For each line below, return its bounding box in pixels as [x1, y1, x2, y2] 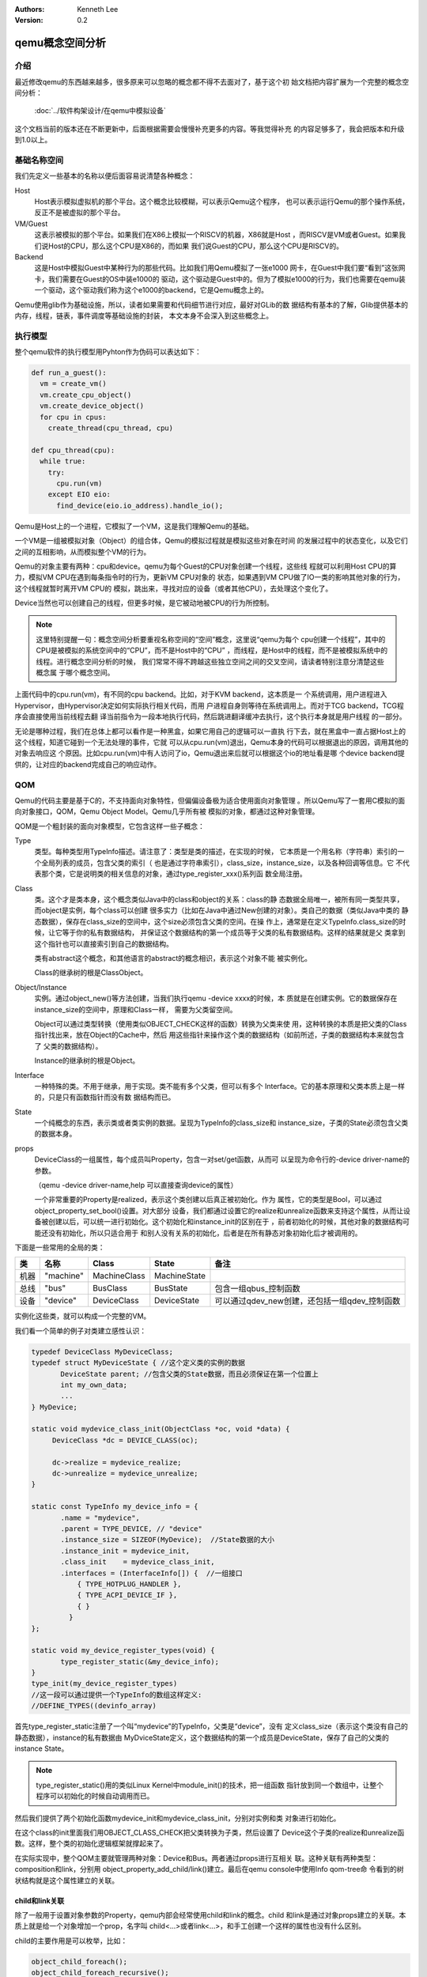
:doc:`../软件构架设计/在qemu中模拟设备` [34, 106, 166, 115]
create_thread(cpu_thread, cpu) [47, 424, 174, 433]
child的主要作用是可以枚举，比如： [14, 1936, 128, 1945]
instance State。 [14, 1744, 69, 1753]
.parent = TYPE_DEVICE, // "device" [60, 1524, 203, 1533]
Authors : [14, 5, 45, 13]
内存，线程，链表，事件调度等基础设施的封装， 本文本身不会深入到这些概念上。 [14, 311, 273, 320]
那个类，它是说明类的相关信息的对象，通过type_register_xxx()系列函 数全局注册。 [40, 869, 308, 879]
